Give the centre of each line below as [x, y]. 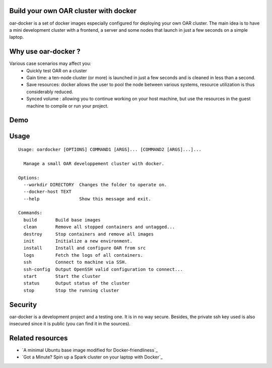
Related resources [39, 338]
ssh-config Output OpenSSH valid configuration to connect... [103, 269]
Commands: [30, 213]
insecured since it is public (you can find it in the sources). [70, 324]
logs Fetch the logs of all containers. [83, 255]
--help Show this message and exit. [87, 199]
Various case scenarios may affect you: [50, 63]
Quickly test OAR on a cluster [57, 70]
